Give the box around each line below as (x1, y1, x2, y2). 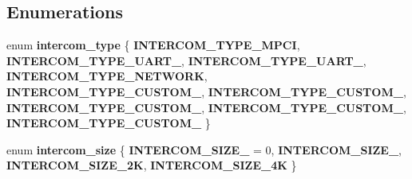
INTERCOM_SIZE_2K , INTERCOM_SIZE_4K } (6, 157, 297, 173)
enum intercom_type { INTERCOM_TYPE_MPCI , (6, 37, 300, 53)
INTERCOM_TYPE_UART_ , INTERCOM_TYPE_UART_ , (6, 52, 366, 68)
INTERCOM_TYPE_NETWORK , (6, 68, 208, 84)
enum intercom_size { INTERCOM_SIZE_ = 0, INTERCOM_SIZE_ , (6, 141, 402, 158)
